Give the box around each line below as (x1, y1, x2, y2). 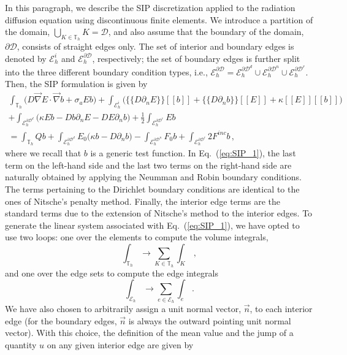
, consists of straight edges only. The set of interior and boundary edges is (17, 40, 294, 53)
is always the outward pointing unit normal (128, 314, 291, 327)
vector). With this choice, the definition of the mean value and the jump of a (5, 326, 294, 339)
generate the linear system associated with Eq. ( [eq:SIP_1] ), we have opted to (5, 218, 300, 231)
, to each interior (250, 302, 313, 315)
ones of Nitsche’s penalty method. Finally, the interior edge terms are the (5, 194, 281, 207)
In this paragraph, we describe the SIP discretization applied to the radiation (5, 1, 296, 13)
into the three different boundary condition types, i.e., (5, 65, 208, 78)
